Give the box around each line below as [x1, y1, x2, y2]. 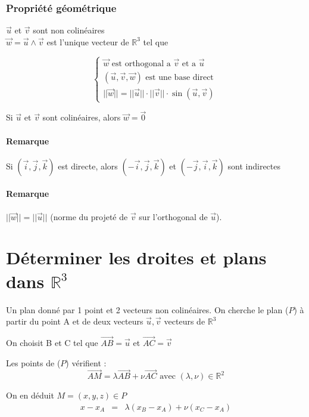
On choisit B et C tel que [6, 336, 98, 348]
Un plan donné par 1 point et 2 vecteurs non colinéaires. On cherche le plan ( [6, 303, 289, 316]
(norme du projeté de [50, 210, 128, 223]
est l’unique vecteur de [46, 35, 129, 48]
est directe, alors [58, 159, 118, 172]
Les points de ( [6, 356, 61, 369]
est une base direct [145, 73, 214, 82]
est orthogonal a [111, 59, 171, 68]
